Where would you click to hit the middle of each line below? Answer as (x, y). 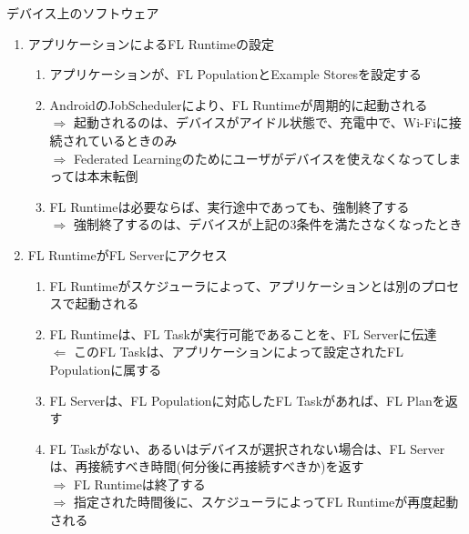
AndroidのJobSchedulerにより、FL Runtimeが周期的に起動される (239, 104)
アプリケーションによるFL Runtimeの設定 (151, 43)
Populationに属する (106, 369)
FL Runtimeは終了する (139, 484)
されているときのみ (120, 140)
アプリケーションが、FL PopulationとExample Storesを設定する (235, 74)
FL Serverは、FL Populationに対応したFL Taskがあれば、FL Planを (247, 400)
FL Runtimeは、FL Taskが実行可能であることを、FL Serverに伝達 (243, 333)
